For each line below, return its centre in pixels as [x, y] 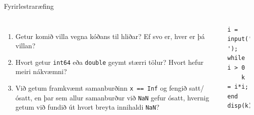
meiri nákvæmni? [41, 71]
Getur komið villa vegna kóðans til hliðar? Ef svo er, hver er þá [110, 36]
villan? [25, 46]
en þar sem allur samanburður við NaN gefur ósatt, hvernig [122, 97]
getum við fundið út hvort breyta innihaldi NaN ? [87, 107]
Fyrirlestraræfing [29, 6]
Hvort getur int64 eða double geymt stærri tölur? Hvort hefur [109, 62]
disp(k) [240, 106]
